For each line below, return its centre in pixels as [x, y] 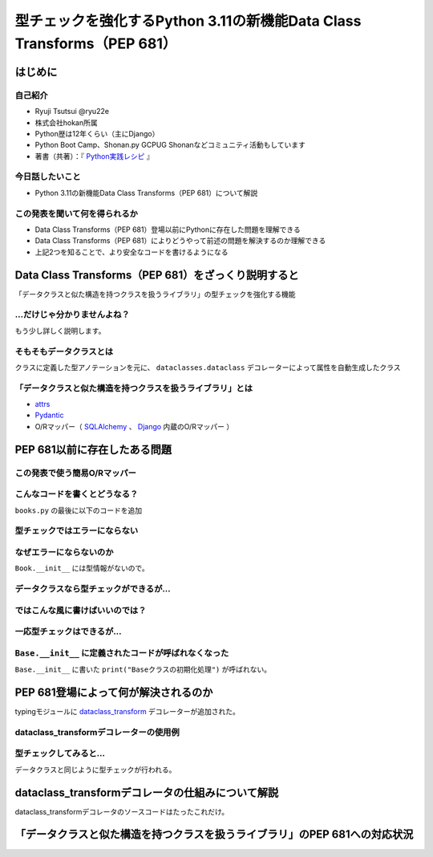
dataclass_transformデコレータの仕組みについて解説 [147, 792]
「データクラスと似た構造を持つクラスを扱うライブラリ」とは [134, 388]
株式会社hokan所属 [66, 122]
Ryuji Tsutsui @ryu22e [72, 112]
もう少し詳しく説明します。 [60, 331]
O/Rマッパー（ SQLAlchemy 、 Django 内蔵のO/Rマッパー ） [134, 426]
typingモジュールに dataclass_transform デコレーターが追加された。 [127, 711]
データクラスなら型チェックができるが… [93, 589]
